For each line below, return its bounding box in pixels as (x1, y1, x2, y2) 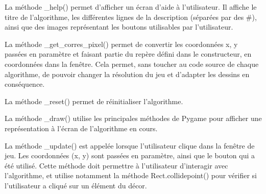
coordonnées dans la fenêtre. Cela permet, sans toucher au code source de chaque (5, 58, 259, 69)
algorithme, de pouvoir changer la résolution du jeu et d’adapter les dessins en (5, 68, 250, 79)
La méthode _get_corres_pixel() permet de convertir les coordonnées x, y (5, 38, 238, 49)
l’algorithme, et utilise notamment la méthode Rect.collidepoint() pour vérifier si (5, 170, 257, 181)
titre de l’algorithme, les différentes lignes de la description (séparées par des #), (5, 11, 257, 22)
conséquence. (5, 79, 45, 89)
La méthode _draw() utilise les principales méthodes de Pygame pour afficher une (5, 113, 262, 124)
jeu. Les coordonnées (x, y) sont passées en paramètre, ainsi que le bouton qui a (5, 150, 255, 161)
